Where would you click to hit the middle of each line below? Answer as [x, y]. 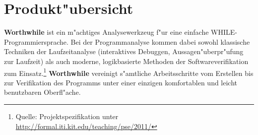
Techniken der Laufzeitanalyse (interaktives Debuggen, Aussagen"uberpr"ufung [124, 51]
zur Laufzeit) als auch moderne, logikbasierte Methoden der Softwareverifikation [126, 61]
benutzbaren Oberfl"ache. [42, 92]
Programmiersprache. [36, 41]
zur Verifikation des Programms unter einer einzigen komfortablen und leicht [121, 82]
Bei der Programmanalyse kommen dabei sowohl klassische [160, 41]
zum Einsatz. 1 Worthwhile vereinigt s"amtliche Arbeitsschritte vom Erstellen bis [129, 72]
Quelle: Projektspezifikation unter [67, 116]
